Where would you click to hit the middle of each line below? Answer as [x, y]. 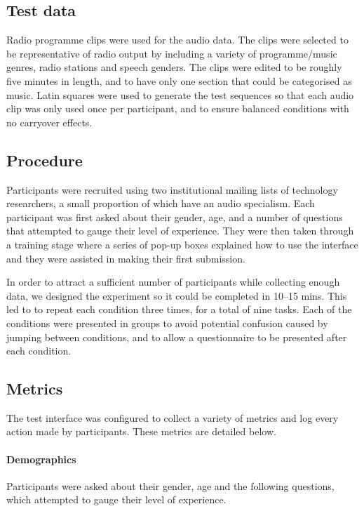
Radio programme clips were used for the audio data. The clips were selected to [177, 40]
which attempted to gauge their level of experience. [116, 499]
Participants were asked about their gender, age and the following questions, [170, 485]
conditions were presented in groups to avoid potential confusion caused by [167, 323]
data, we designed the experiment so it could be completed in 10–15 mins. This [177, 295]
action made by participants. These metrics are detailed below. [141, 431]
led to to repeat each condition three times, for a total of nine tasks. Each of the [179, 309]
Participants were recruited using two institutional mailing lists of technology [172, 189]
